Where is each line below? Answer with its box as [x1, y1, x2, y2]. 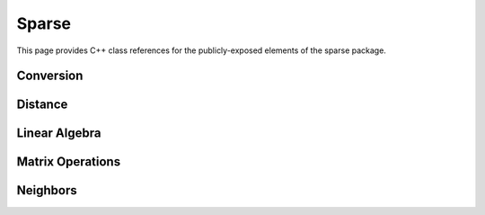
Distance [16, 97, 68, 112]
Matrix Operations [16, 154, 121, 170]
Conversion [16, 68, 84, 84]
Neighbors [16, 183, 77, 198]
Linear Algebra [16, 126, 101, 141]
